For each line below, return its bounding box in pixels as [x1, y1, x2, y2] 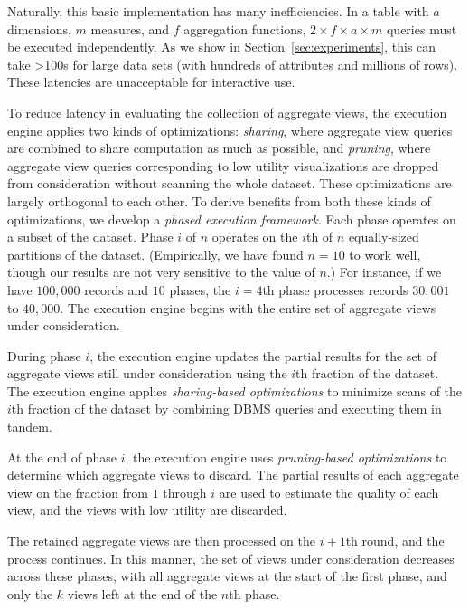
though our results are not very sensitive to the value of [7, 262, 315, 281]
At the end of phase [7, 447, 117, 466]
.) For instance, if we [326, 262, 442, 281]
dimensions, [7, 19, 71, 38]
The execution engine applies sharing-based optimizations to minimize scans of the [7, 381, 463, 400]
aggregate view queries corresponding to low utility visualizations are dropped [7, 156, 439, 175]
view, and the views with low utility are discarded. [7, 500, 287, 519]
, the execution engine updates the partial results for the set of [89, 346, 436, 365]
